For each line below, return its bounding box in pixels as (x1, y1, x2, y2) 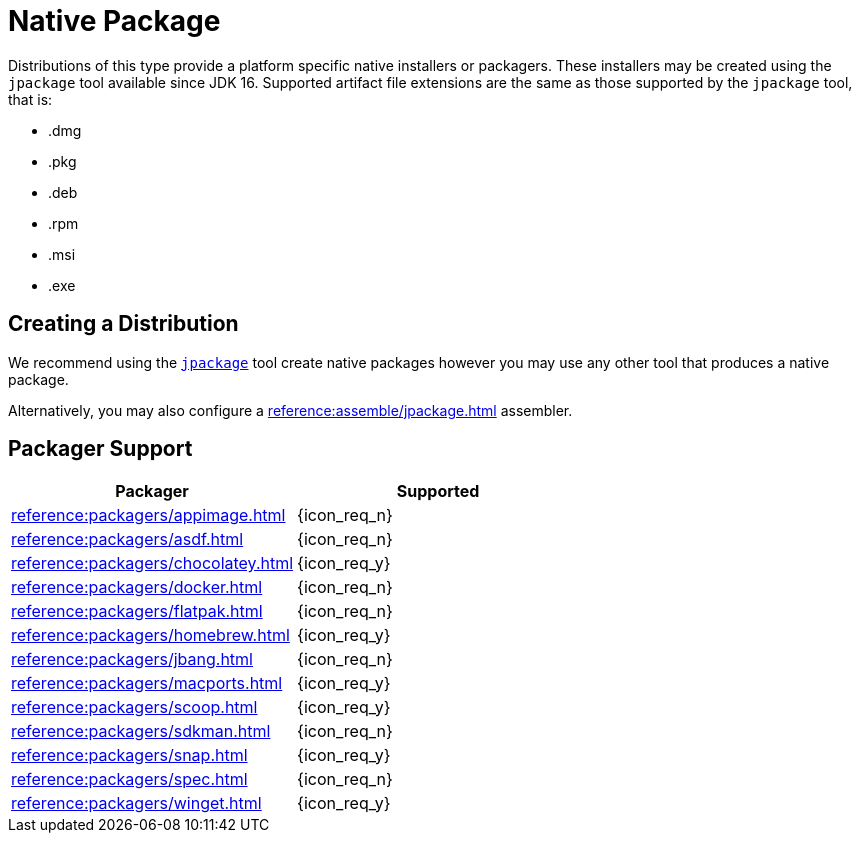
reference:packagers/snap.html (11, 745, 248, 766)
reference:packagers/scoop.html (11, 697, 258, 718)
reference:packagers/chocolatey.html (11, 553, 294, 574)
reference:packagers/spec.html (11, 769, 248, 790)
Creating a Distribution (8, 311, 239, 337)
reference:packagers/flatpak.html (11, 601, 263, 622)
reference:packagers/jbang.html (11, 649, 253, 670)
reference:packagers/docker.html (11, 577, 263, 598)
